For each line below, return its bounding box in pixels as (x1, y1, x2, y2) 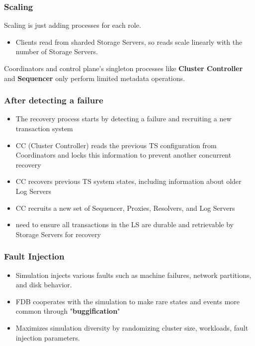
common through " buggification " (15, 306, 120, 316)
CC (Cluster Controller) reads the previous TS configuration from (15, 140, 217, 150)
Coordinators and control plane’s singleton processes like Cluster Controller (4, 63, 243, 73)
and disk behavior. (15, 279, 72, 290)
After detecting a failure (4, 94, 103, 106)
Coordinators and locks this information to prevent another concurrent (15, 150, 232, 160)
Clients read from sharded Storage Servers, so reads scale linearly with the (15, 36, 243, 47)
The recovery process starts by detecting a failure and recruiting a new (15, 113, 232, 124)
